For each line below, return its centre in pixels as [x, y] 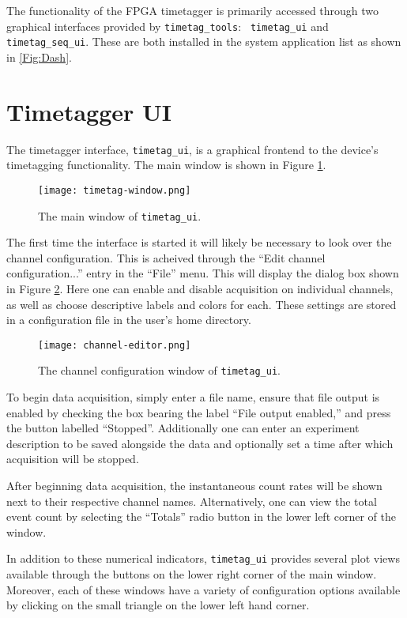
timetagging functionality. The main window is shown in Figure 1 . [166, 165]
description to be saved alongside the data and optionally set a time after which [200, 443]
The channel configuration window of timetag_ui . [159, 370]
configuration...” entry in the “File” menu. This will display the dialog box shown [203, 273]
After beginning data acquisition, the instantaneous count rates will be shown [194, 486]
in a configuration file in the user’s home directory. [129, 320]
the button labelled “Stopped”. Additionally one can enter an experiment [183, 428]
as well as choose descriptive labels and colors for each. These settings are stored [202, 304]
